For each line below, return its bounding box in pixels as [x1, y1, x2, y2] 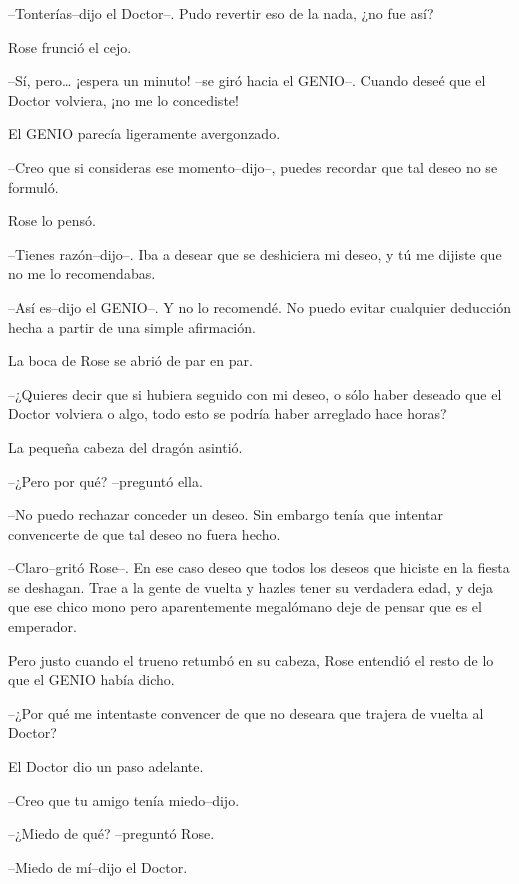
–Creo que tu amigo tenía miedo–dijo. [8, 789, 240, 810]
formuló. [8, 176, 59, 197]
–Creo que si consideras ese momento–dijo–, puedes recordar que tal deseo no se [8, 156, 498, 177]
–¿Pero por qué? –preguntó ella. [8, 470, 203, 491]
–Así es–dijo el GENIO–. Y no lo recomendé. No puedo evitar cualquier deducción [8, 296, 512, 317]
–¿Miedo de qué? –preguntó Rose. [8, 823, 215, 844]
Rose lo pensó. [8, 210, 96, 231]
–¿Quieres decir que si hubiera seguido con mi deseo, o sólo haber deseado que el [8, 383, 502, 404]
